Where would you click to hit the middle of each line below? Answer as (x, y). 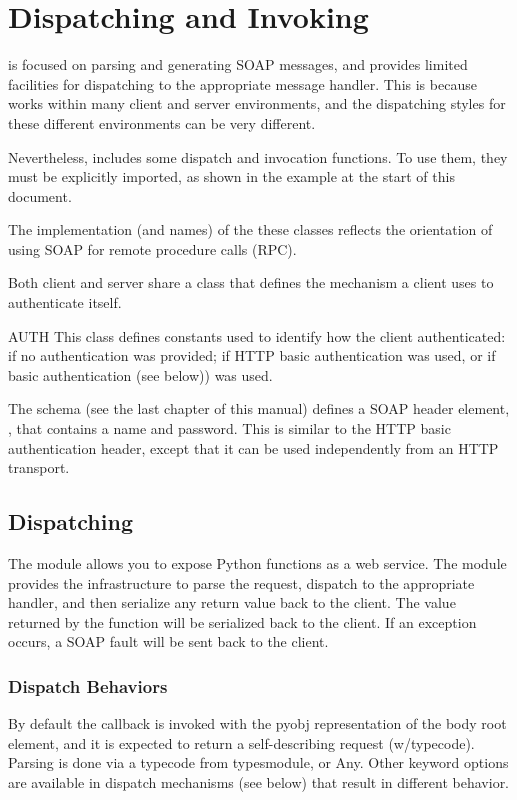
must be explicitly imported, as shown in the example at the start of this (231, 176)
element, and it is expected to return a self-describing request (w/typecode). (241, 742)
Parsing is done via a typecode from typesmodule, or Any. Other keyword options (258, 762)
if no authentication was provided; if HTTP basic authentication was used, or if (252, 355)
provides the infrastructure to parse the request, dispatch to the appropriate (241, 582)
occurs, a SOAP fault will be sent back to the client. (168, 641)
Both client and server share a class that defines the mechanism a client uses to (251, 282)
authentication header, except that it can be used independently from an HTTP (253, 447)
